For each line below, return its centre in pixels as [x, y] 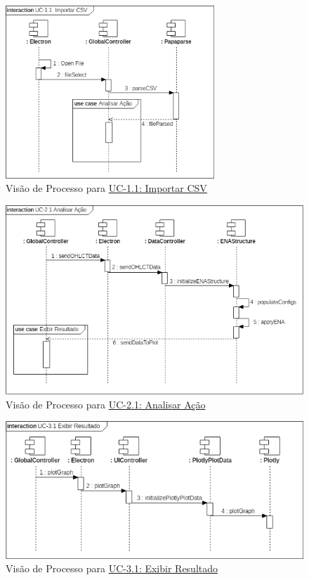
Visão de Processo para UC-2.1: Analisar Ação [106, 404]
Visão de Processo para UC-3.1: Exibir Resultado [112, 568]
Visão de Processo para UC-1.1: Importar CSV [106, 188]
